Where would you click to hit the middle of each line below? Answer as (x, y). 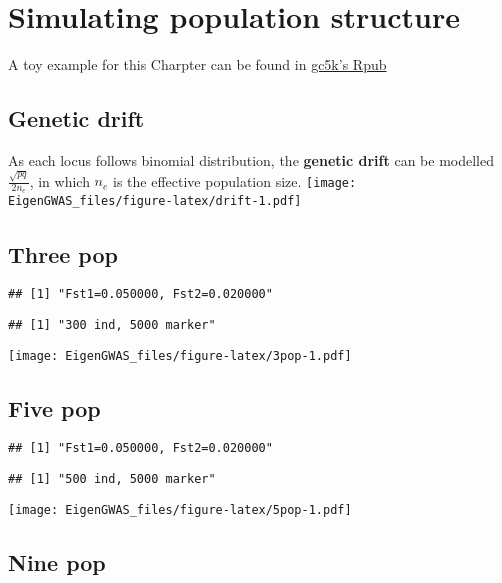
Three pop (63, 253)
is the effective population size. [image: (235, 180)
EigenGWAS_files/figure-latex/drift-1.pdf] (155, 201)
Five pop (54, 407)
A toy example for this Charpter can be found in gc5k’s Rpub (197, 64)
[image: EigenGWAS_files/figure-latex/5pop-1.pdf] (180, 509)
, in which (59, 180)
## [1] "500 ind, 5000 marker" (112, 479)
